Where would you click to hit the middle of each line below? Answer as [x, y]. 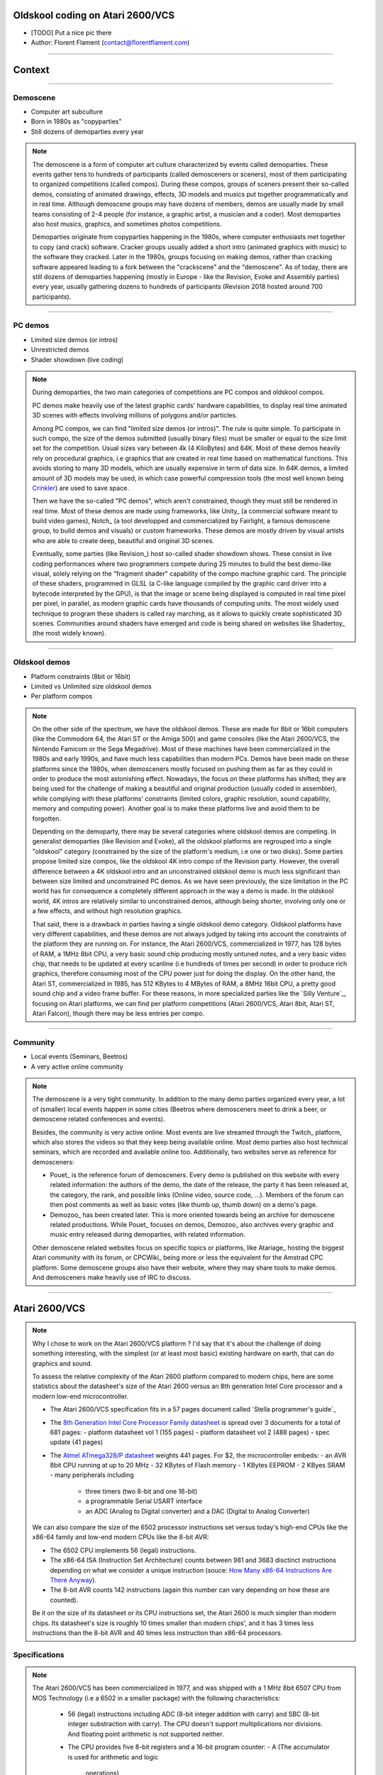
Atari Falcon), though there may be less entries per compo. [118, 1014]
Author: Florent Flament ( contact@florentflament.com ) [110, 42]
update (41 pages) [77, 1442]
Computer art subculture [67, 112]
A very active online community [77, 1066]
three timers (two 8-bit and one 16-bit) [141, 1491]
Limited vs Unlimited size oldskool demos [91, 686]
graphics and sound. [62, 1363]
